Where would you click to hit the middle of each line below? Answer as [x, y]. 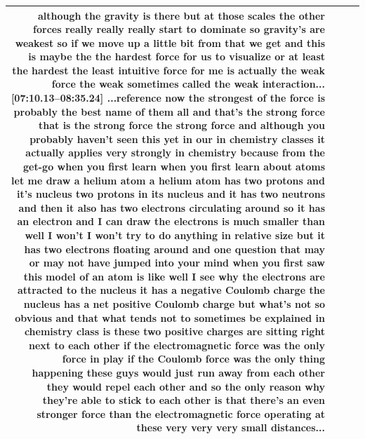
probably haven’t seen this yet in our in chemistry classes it [177, 139]
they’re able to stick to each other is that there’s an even [184, 400]
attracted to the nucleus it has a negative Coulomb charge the [171, 290]
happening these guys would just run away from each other [178, 372]
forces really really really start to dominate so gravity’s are [179, 29]
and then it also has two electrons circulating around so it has [172, 207]
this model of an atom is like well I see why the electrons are [174, 276]
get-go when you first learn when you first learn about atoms [174, 167]
